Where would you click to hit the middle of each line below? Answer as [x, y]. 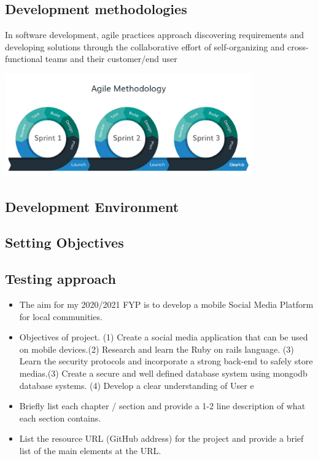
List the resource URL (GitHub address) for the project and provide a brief [161, 438]
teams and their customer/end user [111, 59]
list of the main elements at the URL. [90, 450]
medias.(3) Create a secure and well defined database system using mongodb [163, 373]
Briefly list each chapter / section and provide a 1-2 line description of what [162, 406]
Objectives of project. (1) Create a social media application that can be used [164, 337]
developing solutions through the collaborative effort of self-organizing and [145, 46]
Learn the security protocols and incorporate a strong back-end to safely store [166, 361]
